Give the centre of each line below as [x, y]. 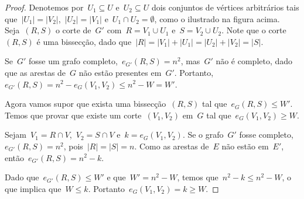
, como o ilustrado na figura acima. [217, 18]
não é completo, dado [254, 61]
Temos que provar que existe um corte [73, 115]
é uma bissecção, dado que [84, 41]
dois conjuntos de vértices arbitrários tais [225, 7]
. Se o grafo [203, 135]
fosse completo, [266, 135]
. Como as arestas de [172, 146]
